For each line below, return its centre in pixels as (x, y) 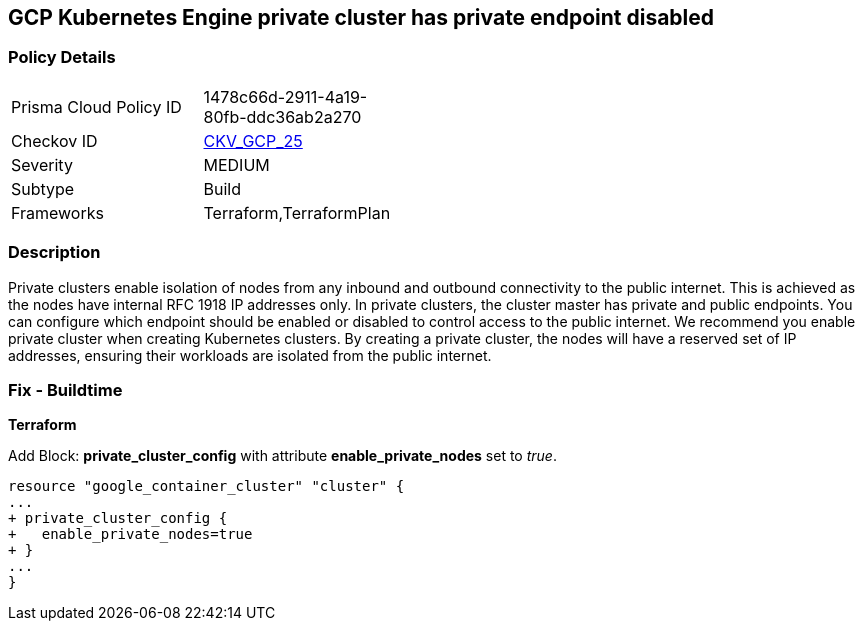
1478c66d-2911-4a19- (285, 96)
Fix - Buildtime (65, 389)
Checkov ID (54, 140)
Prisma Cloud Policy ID (96, 106)
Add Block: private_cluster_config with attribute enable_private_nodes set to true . (282, 456)
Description (54, 252)
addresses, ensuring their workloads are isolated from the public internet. (250, 355)
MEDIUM (236, 164)
